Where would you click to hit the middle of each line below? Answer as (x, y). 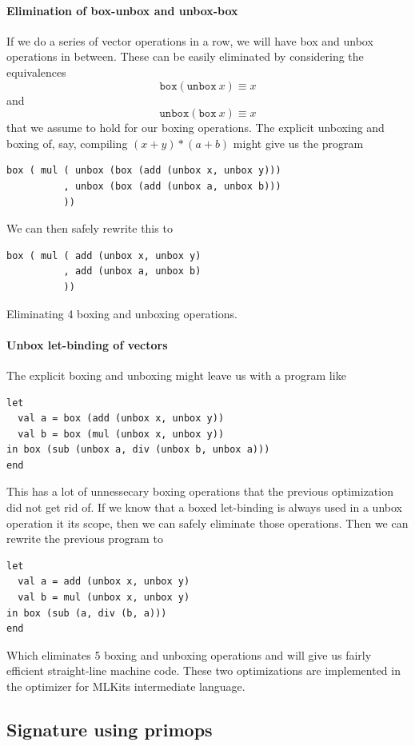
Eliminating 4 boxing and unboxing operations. (122, 313)
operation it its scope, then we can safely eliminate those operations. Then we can (207, 523)
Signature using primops (110, 729)
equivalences (36, 72)
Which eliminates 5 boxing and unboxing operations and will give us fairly (189, 654)
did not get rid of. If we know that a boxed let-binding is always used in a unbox (204, 507)
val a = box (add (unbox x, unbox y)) (121, 419)
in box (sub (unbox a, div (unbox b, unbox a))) (138, 450)
